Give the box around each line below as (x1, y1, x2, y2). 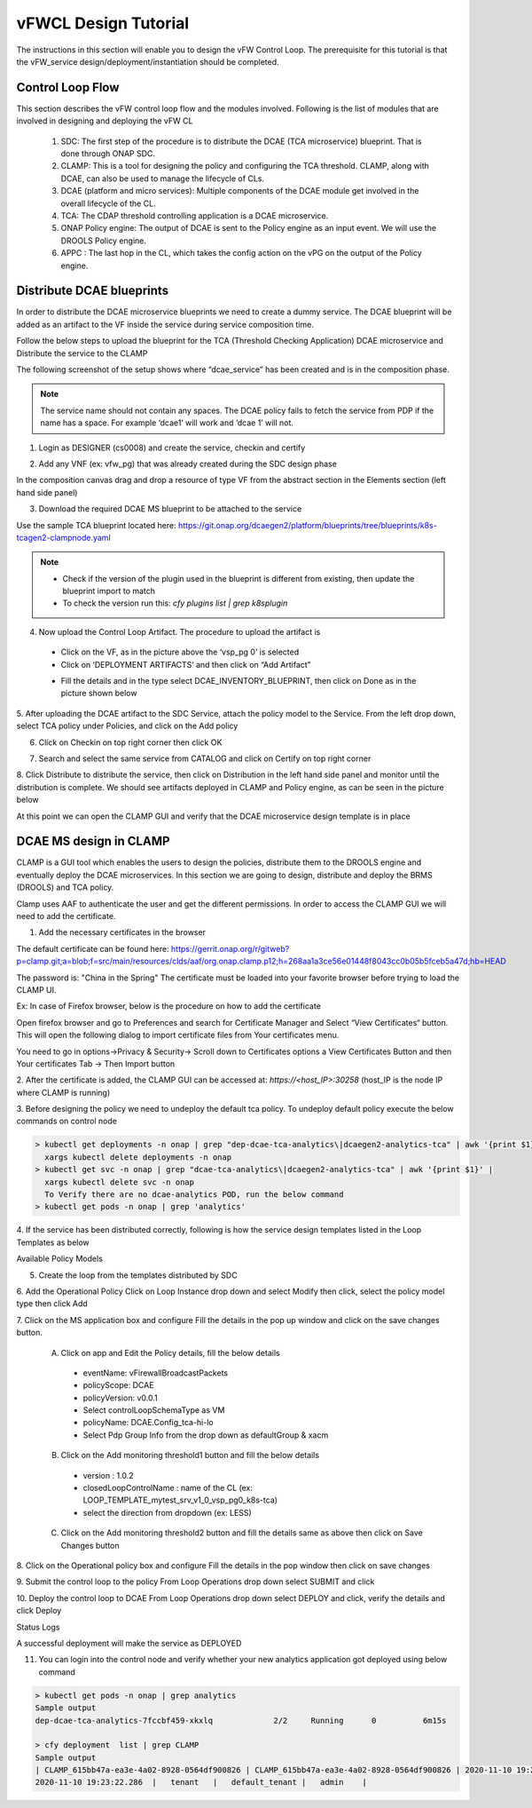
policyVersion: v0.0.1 (82, 1392, 159, 1403)
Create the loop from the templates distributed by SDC (38, 1270, 239, 1281)
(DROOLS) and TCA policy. (16, 882, 114, 892)
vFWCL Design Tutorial (16, 13, 190, 33)
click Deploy (16, 1606, 62, 1616)
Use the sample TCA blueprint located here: (16, 519, 176, 530)
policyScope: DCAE (82, 1380, 154, 1391)
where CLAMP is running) (16, 1087, 111, 1098)
